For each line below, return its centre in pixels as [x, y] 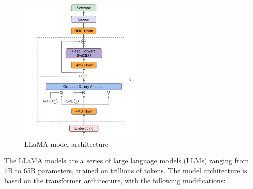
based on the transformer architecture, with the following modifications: [115, 180]
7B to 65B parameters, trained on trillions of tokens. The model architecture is [126, 170]
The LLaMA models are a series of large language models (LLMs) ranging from [127, 161]
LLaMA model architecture [66, 144]
